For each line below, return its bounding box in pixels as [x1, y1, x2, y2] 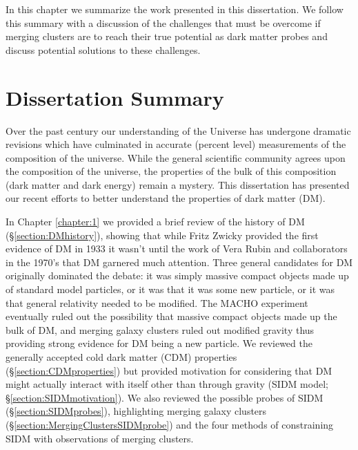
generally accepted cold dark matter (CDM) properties [6, 350, 237, 364]
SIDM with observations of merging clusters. [6, 431, 194, 445]
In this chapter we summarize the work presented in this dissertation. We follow [6, 2, 344, 16]
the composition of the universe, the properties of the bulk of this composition [6, 164, 337, 178]
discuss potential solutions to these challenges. [6, 42, 201, 57]
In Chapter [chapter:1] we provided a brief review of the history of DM [6, 214, 305, 229]
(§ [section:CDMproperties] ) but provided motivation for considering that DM [6, 363, 332, 377]
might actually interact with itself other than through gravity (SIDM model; [6, 377, 328, 391]
